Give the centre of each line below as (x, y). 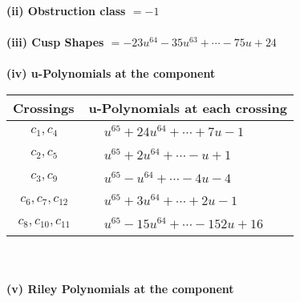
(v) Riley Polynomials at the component (120, 288)
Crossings (44, 107)
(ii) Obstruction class (66, 10)
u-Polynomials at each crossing (188, 107)
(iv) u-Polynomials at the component (111, 73)
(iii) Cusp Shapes (55, 42)
